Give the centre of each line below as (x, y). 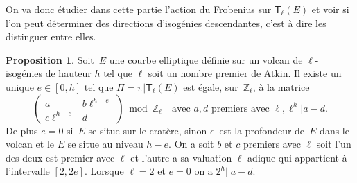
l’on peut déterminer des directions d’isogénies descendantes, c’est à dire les (166, 23)
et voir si (330, 9)
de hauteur (68, 73)
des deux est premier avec (60, 157)
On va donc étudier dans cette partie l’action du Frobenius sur (139, 9)
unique (20, 86)
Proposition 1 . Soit (50, 59)
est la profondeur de (262, 130)
